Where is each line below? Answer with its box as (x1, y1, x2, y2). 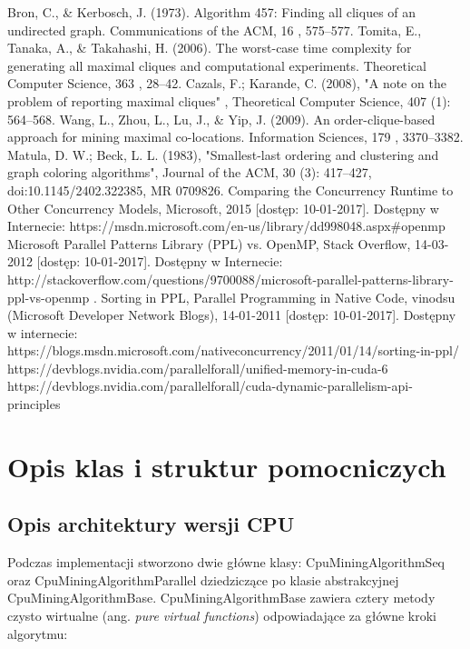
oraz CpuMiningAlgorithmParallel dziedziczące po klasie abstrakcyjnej (7, 570, 399, 589)
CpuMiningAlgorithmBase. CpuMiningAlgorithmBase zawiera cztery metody (7, 588, 436, 607)
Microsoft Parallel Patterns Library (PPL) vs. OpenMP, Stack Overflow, (7, 234, 411, 253)
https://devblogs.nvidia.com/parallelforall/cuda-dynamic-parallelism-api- (7, 376, 413, 395)
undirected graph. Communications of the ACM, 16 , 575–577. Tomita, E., (7, 20, 422, 39)
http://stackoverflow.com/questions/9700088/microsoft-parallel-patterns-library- (7, 269, 454, 288)
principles (7, 394, 61, 414)
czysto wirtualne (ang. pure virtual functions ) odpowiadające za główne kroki (7, 606, 436, 625)
